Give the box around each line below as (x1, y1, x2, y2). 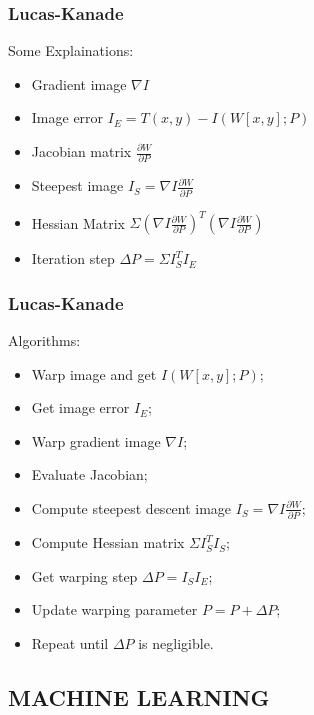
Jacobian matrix (31, 141, 132, 161)
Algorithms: (8, 329, 81, 350)
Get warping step (31, 565, 138, 586)
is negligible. (138, 633, 214, 653)
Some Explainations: (8, 40, 134, 61)
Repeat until (31, 633, 109, 653)
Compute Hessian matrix (31, 532, 185, 553)
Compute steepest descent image (31, 497, 232, 518)
